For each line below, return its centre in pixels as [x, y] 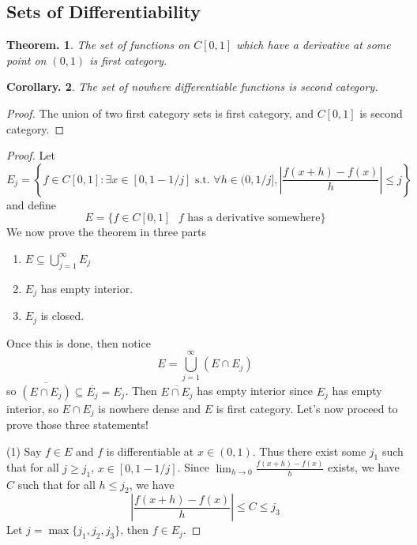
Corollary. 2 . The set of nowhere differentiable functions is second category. [192, 86]
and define [32, 204]
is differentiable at [150, 451]
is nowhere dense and [149, 408]
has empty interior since [255, 391]
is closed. [62, 316]
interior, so [32, 408]
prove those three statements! [77, 425]
